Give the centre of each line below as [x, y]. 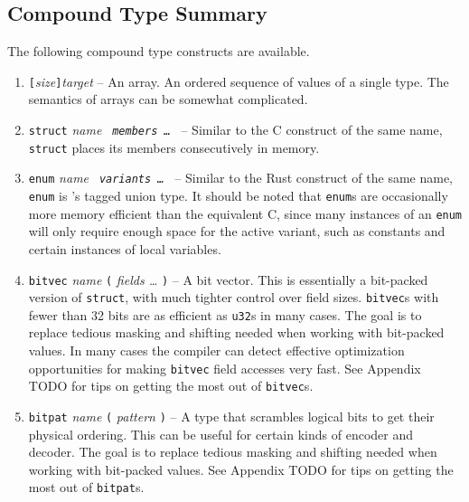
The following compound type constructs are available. [159, 51]
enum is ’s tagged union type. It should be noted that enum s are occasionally [238, 196]
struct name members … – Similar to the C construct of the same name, [235, 130]
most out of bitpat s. [86, 487]
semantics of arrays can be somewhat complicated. [168, 99]
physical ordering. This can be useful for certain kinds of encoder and [221, 434]
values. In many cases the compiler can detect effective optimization [216, 350]
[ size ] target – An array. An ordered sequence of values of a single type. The [239, 81]
